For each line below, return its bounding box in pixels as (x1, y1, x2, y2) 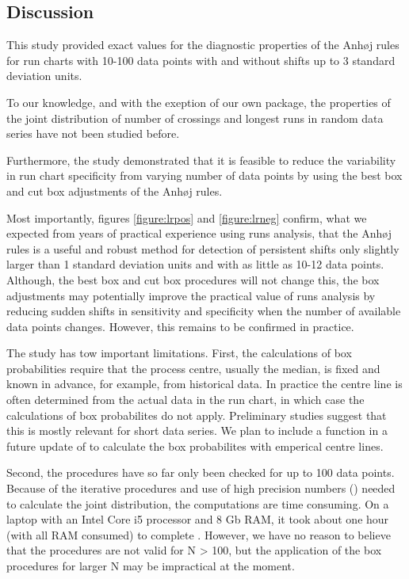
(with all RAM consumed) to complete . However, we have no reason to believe (6, 526, 391, 543)
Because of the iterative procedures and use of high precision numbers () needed (6, 480, 396, 497)
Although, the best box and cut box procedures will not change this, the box (6, 271, 380, 288)
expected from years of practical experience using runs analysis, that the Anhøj (6, 225, 392, 242)
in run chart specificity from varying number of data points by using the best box (6, 167, 403, 184)
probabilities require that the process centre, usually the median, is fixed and (6, 360, 380, 376)
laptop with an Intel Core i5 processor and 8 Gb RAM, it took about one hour (6, 511, 389, 528)
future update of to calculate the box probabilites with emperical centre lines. (6, 437, 384, 454)
